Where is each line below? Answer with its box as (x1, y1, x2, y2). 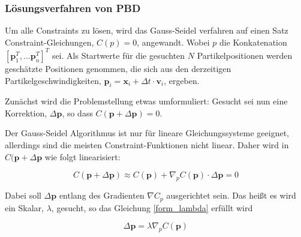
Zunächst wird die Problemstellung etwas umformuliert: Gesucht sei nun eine (5, 95, 288, 107)
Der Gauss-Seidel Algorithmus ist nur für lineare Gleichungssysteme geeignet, (5, 127, 289, 139)
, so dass (62, 106, 93, 119)
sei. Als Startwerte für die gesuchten (52, 49, 185, 61)
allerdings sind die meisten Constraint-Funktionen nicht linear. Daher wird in (5, 139, 289, 151)
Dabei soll (5, 189, 41, 202)
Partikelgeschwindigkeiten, (5, 74, 101, 86)
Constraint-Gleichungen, (5, 35, 94, 48)
